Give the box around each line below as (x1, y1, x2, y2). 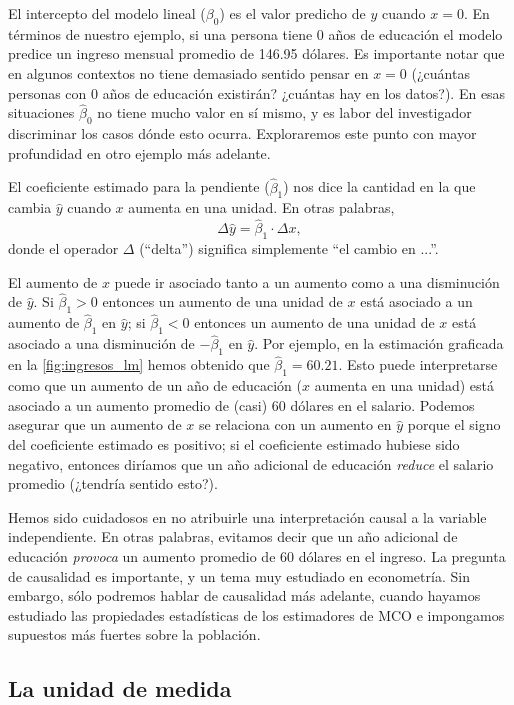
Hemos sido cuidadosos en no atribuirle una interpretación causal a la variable (8, 506, 487, 527)
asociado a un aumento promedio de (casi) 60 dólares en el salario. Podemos (8, 394, 475, 415)
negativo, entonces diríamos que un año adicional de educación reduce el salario (8, 453, 494, 474)
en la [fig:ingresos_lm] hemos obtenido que (8, 354, 270, 375)
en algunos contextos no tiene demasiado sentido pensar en (8, 62, 369, 83)
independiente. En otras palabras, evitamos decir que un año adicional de (8, 526, 458, 547)
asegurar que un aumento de (8, 414, 182, 435)
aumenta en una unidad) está (314, 375, 495, 396)
